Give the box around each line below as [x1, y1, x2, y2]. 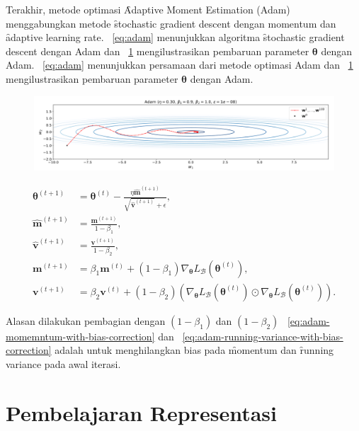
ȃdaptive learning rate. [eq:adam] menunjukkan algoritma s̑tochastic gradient [6, 30, 345, 45]
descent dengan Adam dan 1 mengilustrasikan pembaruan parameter [6, 43, 309, 58]
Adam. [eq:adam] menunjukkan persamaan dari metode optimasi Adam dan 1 [6, 57, 353, 72]
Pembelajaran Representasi [6, 398, 277, 427]
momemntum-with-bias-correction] [6, 328, 155, 343]
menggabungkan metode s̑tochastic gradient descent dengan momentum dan [6, 16, 336, 30]
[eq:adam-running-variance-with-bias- [182, 328, 343, 343]
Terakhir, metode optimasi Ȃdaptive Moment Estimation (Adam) [6, 2, 290, 16]
